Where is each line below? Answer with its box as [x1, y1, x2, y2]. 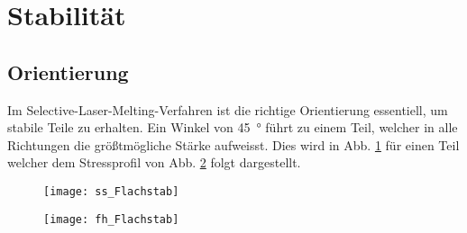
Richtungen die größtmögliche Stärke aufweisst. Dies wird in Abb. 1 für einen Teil [7, 135, 460, 154]
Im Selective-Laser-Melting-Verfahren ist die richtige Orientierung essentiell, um [7, 100, 448, 119]
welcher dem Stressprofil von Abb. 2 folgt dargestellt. [7, 153, 301, 172]
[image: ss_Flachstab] [43, 184, 179, 198]
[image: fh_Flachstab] [43, 212, 179, 226]
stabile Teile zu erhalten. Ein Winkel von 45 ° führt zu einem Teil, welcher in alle [7, 118, 458, 137]
